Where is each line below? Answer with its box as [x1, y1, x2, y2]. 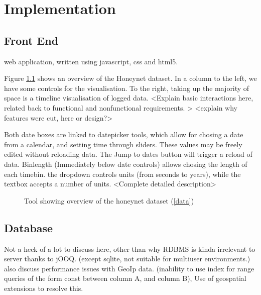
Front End [4, 32, 59, 48]
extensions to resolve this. [4, 282, 83, 293]
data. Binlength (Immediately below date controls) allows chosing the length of [4, 158, 247, 169]
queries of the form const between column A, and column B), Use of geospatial [4, 273, 246, 283]
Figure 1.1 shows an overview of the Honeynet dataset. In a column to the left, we [4, 73, 257, 83]
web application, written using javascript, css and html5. [4, 56, 178, 66]
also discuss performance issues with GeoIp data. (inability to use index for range [4, 263, 254, 273]
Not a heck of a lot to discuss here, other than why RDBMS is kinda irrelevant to [4, 243, 255, 254]
